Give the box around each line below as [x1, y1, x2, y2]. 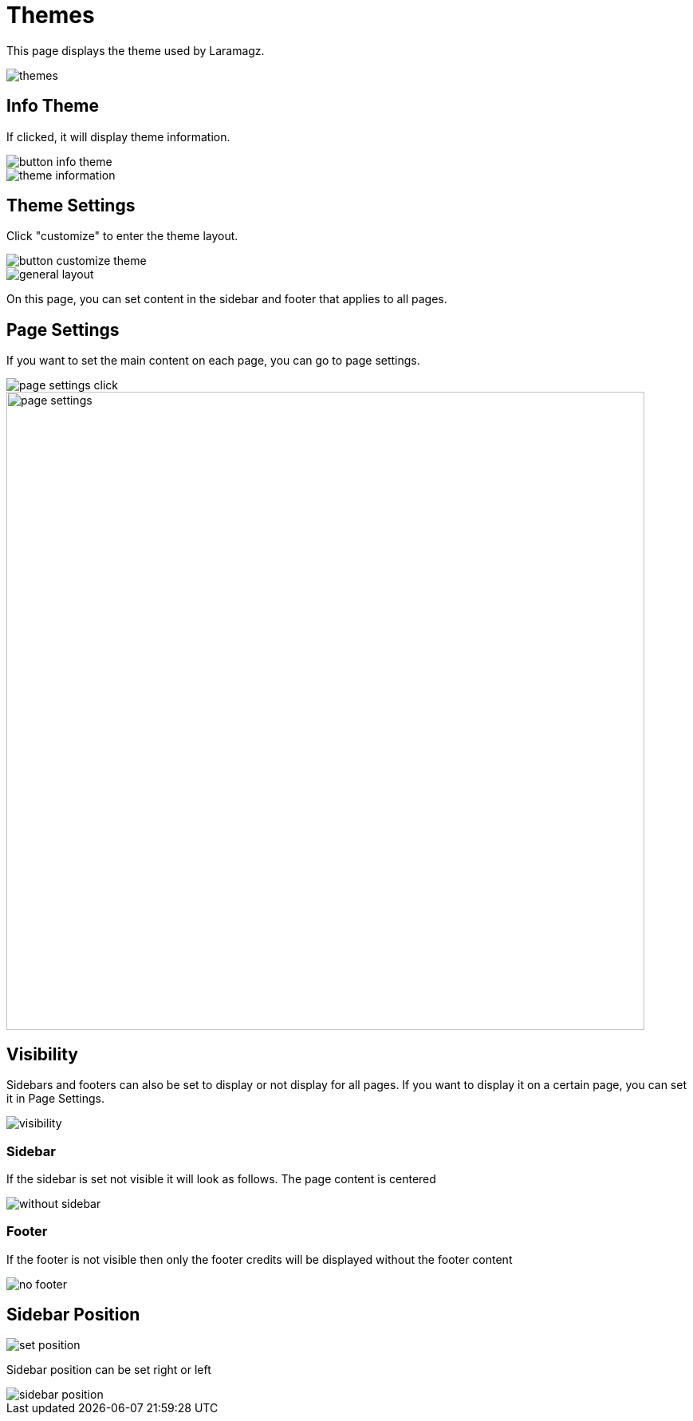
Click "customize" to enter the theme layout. [6, 229, 238, 243]
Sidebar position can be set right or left [6, 1363, 211, 1377]
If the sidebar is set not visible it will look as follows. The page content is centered [6, 1171, 436, 1186]
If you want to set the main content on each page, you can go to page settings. [6, 353, 420, 368]
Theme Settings [6, 195, 136, 216]
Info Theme [6, 96, 100, 116]
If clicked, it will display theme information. [6, 129, 230, 144]
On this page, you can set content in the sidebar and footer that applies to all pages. [6, 292, 447, 306]
